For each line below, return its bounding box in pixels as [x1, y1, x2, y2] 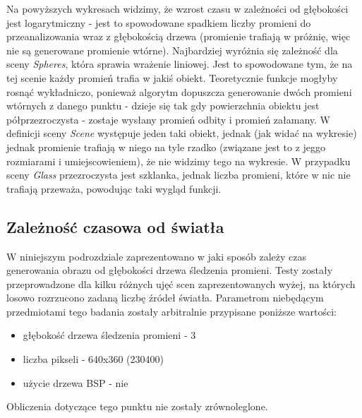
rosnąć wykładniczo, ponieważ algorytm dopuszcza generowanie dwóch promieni [6, 84, 352, 99]
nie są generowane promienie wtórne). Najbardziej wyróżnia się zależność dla [6, 42, 338, 57]
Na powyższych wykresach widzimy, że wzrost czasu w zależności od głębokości [6, 1, 349, 16]
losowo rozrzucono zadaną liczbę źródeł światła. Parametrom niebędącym [6, 290, 324, 305]
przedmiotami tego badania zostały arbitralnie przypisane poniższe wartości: [6, 304, 337, 318]
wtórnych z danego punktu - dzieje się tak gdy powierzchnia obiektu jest [6, 98, 320, 113]
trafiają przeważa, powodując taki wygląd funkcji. [6, 181, 222, 196]
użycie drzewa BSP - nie [23, 375, 128, 390]
